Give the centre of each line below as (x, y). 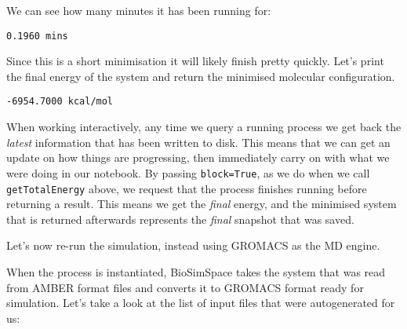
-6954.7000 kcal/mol (60, 102)
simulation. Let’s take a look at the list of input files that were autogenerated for (201, 303)
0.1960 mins (37, 36)
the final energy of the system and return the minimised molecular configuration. (201, 76)
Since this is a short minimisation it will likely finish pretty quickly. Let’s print (195, 61)
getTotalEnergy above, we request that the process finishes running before (187, 188)
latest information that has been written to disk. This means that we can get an (198, 142)
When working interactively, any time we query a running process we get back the (204, 127)
